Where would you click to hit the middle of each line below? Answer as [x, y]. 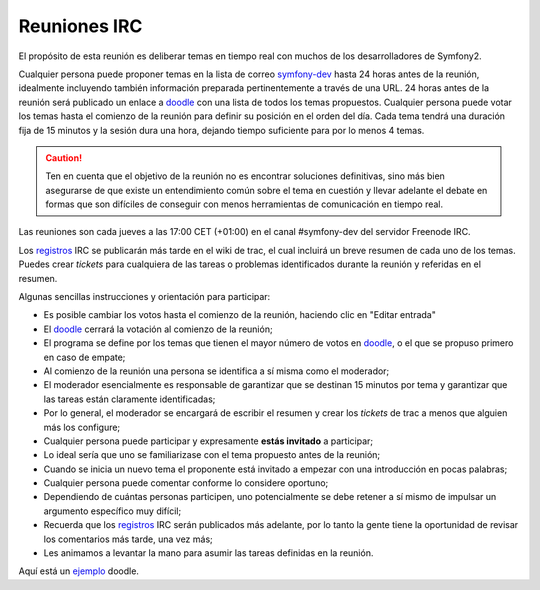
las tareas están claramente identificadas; [129, 399]
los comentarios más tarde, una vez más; [128, 539]
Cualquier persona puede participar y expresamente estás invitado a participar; [208, 441]
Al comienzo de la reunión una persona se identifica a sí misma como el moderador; [216, 371]
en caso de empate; [84, 357]
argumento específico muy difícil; [112, 511]
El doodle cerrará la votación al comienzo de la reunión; [158, 329]
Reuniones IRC [80, 26]
